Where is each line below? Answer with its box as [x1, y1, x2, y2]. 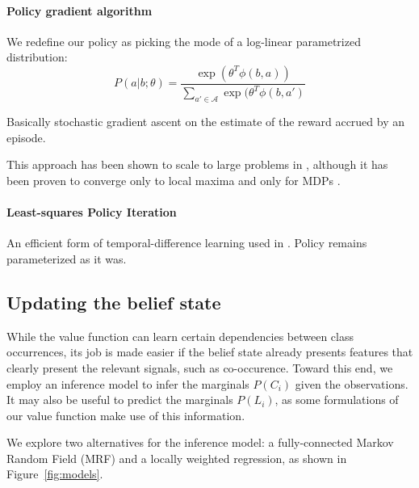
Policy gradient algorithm [6, 2, 153, 19]
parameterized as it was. [6, 250, 127, 267]
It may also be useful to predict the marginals [6, 391, 233, 408]
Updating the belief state [6, 289, 221, 314]
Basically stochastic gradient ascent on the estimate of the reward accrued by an [6, 113, 405, 130]
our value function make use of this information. [6, 406, 245, 423]
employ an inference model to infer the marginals [6, 375, 249, 392]
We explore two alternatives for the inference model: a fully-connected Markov [6, 434, 394, 451]
